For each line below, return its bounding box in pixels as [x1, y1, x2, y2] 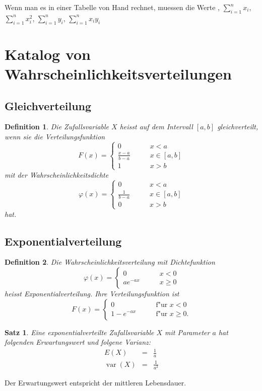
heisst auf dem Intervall [119, 121, 193, 132]
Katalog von [5, 43, 91, 64]
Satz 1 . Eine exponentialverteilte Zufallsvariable [5, 327, 154, 337]
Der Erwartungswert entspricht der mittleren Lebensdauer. [5, 377, 186, 387]
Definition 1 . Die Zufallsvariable [5, 121, 109, 132]
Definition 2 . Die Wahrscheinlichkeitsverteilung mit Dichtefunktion [5, 257, 215, 267]
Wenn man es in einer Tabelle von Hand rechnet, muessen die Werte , [5, 2, 220, 12]
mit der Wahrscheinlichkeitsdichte [5, 169, 109, 180]
